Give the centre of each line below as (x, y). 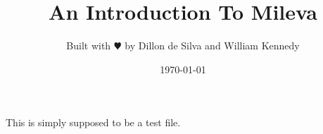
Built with (89, 45)
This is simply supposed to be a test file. (93, 122)
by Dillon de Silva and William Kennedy (212, 45)
